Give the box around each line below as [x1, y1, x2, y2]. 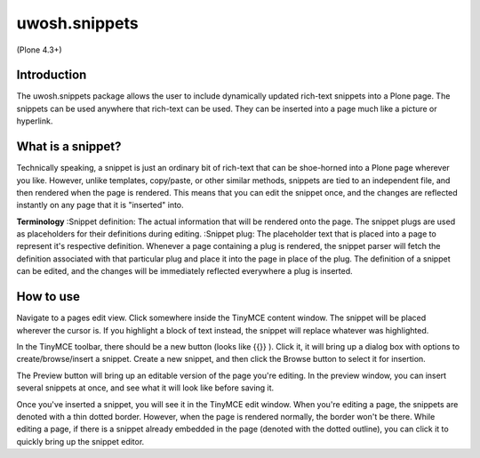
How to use [16, 289, 80, 304]
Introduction [16, 68, 87, 83]
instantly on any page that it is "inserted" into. [16, 200, 184, 211]
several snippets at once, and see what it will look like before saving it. [16, 382, 275, 393]
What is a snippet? [16, 139, 122, 155]
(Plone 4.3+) [16, 44, 62, 55]
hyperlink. [16, 116, 53, 126]
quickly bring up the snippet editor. [16, 436, 145, 446]
